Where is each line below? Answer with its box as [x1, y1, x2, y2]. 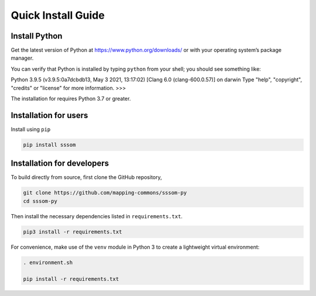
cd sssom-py [23, 198, 58, 204]
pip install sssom [23, 141, 76, 148]
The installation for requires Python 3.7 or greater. [11, 95, 131, 102]
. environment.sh [23, 259, 73, 266]
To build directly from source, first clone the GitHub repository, [11, 174, 162, 181]
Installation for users [11, 110, 88, 120]
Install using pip [11, 126, 51, 133]
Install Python [11, 31, 63, 41]
